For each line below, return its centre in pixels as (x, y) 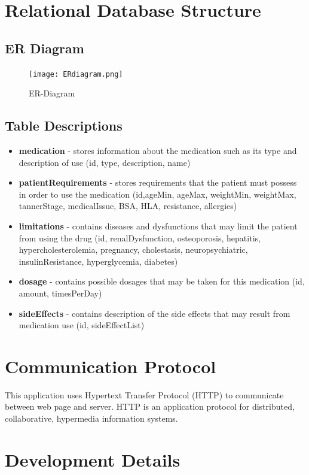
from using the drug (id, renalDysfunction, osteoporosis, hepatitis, (140, 237)
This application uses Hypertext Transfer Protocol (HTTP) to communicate (144, 394)
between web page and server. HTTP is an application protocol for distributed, (150, 406)
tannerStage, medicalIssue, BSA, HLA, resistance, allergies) (128, 206)
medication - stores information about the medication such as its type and (158, 151)
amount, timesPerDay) (60, 293)
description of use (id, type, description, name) (105, 162)
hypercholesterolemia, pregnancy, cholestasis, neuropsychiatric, (133, 249)
